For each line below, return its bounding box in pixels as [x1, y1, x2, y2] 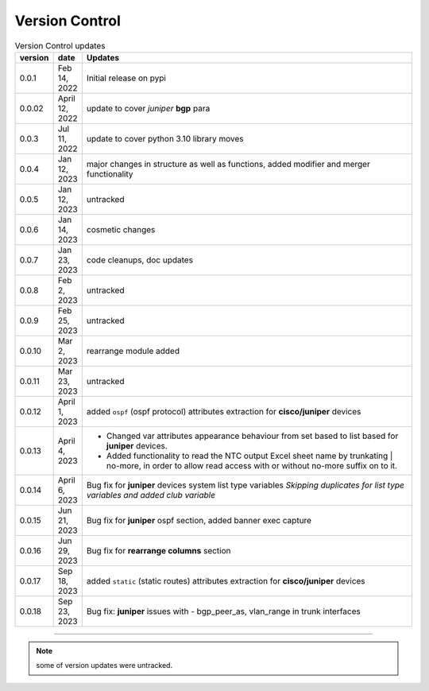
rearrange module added [86, 345, 180, 356]
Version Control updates [14, 40, 106, 51]
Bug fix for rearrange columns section [86, 545, 231, 556]
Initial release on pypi [86, 72, 167, 83]
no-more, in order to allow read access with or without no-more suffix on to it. [106, 460, 397, 471]
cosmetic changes [86, 223, 156, 235]
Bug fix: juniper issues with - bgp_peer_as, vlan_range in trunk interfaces [86, 605, 361, 616]
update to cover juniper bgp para [86, 103, 211, 114]
